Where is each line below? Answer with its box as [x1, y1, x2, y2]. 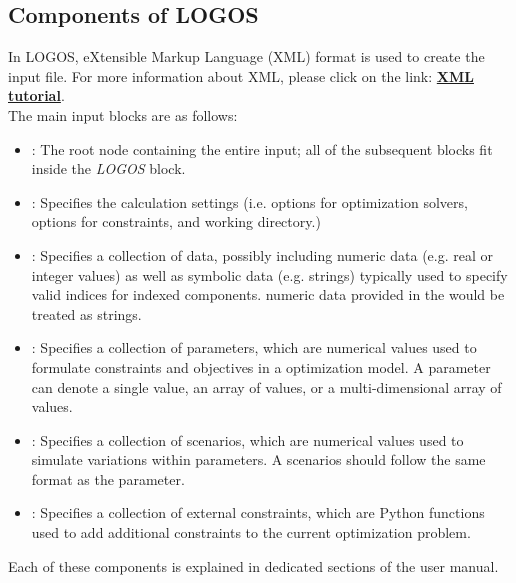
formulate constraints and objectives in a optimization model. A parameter [31, 356, 491, 377]
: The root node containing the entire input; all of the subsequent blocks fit [31, 138, 493, 159]
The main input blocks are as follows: [8, 104, 238, 125]
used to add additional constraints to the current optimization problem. [31, 522, 471, 543]
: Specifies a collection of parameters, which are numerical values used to [31, 337, 477, 358]
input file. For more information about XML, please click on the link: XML [8, 65, 474, 86]
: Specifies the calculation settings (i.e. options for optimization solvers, [31, 191, 468, 212]
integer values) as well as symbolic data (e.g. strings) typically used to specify [31, 264, 508, 285]
